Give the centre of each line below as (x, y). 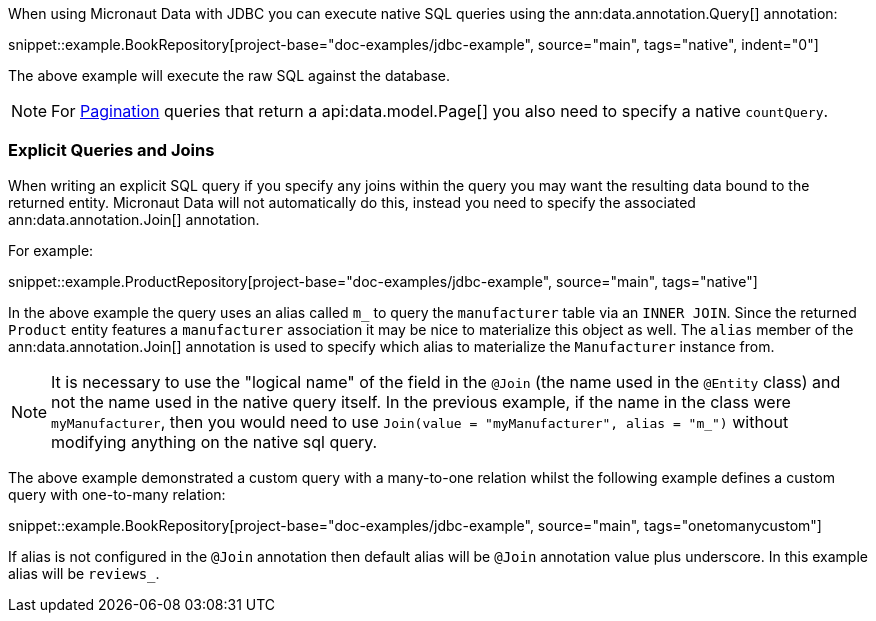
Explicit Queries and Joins (111, 150)
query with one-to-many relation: (117, 494)
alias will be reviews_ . (84, 573)
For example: (51, 250)
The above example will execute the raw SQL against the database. (229, 75)
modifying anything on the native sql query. (214, 441)
